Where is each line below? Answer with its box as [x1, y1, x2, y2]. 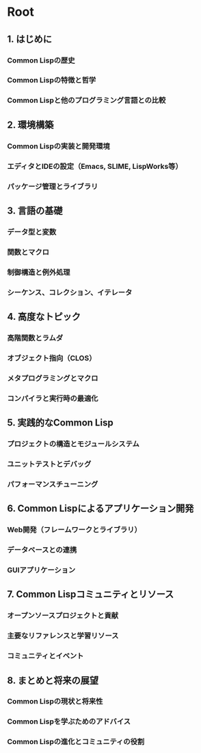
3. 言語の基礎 [7, 205, 63, 216]
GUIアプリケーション [7, 565, 76, 575]
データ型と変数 [7, 227, 57, 237]
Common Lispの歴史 [7, 56, 75, 65]
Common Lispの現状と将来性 [7, 697, 103, 706]
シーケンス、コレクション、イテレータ [7, 288, 133, 297]
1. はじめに [7, 33, 53, 45]
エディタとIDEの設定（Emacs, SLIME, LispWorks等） [7, 161, 183, 171]
